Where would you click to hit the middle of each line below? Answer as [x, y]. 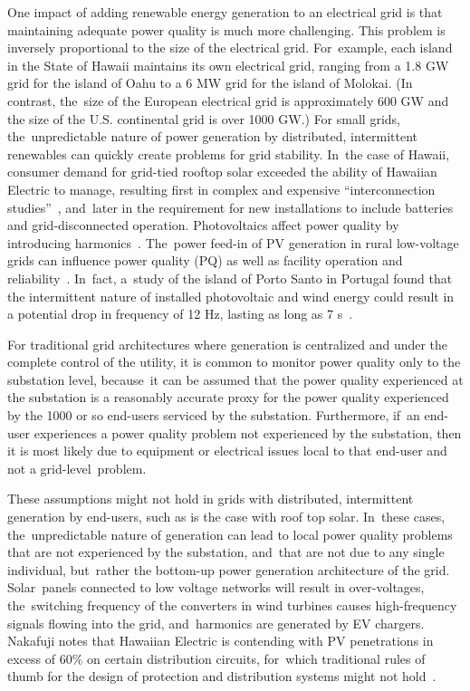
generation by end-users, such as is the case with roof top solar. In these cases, [226, 517]
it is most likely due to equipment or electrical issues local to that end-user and [227, 451]
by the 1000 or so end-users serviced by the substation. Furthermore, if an [214, 415]
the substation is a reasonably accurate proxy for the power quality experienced [228, 397]
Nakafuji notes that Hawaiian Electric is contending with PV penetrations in [221, 641]
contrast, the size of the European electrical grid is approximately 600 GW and [228, 100]
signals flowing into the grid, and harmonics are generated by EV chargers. [216, 623]
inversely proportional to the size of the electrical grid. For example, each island [230, 48]
